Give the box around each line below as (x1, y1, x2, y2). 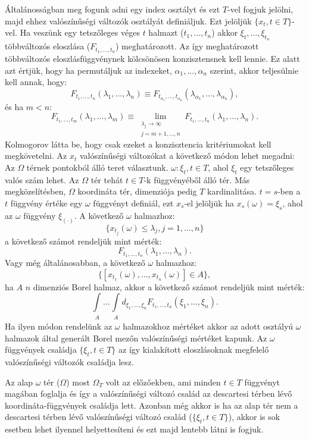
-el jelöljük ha (184, 196, 235, 209)
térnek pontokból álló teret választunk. (26, 161, 168, 173)
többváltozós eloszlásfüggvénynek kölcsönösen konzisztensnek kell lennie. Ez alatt (5, 52, 300, 65)
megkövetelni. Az (5, 149, 67, 162)
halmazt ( (148, 26, 184, 39)
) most (66, 375, 90, 388)
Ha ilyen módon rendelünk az (5, 319, 113, 332)
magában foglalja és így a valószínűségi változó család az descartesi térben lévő (5, 387, 292, 400)
